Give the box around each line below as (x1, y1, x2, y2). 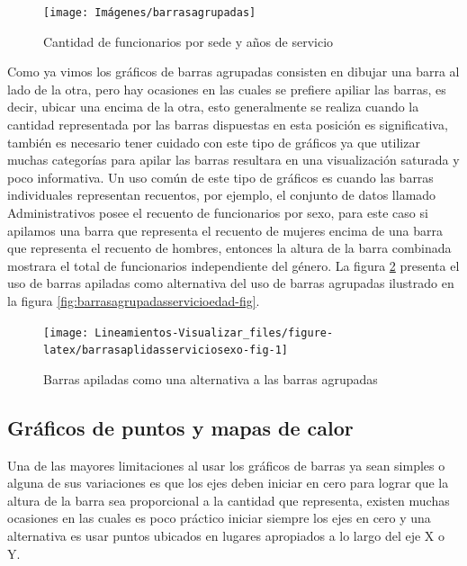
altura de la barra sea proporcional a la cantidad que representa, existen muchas (7, 490, 450, 509)
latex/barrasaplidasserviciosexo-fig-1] (43, 344, 289, 357)
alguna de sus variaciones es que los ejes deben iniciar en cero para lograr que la (7, 473, 449, 492)
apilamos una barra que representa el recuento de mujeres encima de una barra (7, 220, 443, 239)
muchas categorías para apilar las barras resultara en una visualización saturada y (7, 150, 460, 169)
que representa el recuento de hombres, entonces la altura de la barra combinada (7, 238, 452, 257)
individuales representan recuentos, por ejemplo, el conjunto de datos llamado (7, 185, 436, 204)
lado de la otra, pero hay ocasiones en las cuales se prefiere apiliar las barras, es (7, 79, 446, 98)
